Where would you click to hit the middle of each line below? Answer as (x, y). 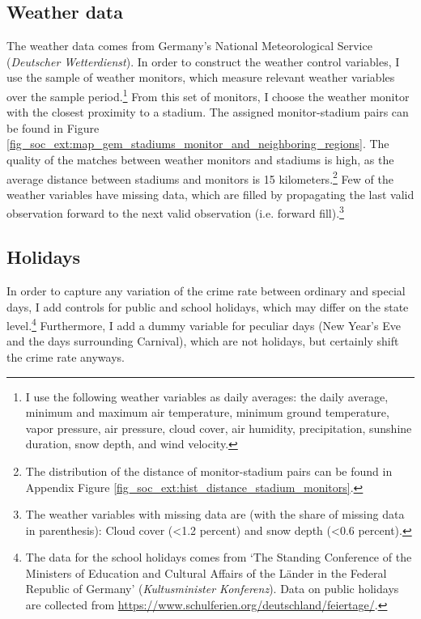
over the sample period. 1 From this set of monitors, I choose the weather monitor (208, 95)
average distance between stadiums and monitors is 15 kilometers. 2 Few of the (200, 177)
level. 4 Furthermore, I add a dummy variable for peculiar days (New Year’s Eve (204, 324)
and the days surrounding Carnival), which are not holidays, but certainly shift (203, 341)
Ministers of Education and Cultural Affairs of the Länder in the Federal (206, 572)
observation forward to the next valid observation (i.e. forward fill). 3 (175, 212)
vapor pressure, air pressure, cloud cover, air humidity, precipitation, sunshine (219, 428)
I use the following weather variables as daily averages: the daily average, (207, 396)
